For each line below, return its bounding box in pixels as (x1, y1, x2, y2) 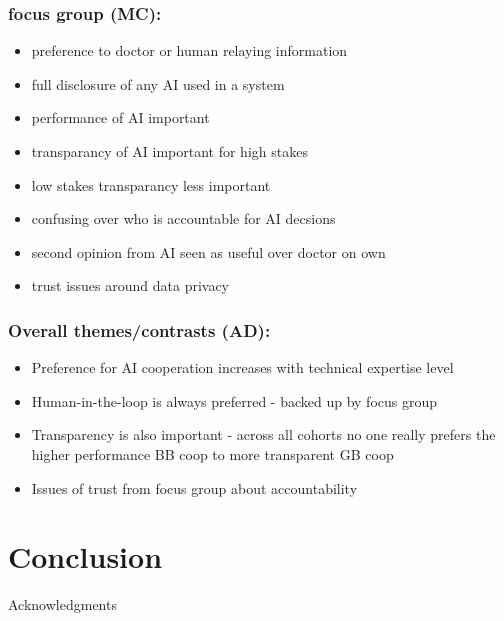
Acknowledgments (8, 594, 117, 615)
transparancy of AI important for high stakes (31, 141, 308, 161)
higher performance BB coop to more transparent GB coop (31, 443, 394, 464)
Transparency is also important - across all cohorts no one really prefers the (31, 424, 496, 445)
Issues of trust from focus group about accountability (31, 477, 358, 498)
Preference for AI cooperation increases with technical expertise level (31, 357, 454, 378)
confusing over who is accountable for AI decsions (31, 208, 336, 229)
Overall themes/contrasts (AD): (8, 317, 271, 342)
